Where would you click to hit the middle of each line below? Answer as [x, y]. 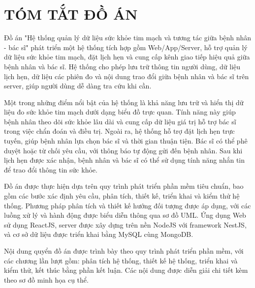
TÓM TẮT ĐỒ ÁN [71, 14]
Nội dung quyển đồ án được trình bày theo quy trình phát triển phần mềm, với [124, 251]
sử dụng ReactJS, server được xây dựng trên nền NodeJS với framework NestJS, [125, 224]
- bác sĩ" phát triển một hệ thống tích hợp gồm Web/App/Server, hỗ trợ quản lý [126, 47]
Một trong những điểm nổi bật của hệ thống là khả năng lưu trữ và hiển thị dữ [124, 102]
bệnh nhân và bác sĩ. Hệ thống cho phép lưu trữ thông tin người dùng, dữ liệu [122, 66]
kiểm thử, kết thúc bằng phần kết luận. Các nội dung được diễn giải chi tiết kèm [126, 270]
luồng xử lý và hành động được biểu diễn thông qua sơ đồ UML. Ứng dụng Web [125, 215]
